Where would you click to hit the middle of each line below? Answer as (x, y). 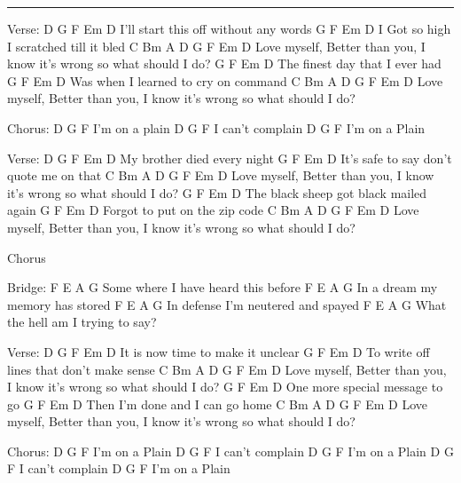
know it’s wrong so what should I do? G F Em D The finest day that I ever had (224, 63)
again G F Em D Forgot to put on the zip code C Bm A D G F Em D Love (213, 210)
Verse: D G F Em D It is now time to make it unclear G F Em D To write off (219, 351)
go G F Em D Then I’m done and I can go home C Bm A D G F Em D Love (217, 404)
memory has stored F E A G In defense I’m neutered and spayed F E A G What (227, 304)
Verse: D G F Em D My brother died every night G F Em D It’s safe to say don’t (230, 158)
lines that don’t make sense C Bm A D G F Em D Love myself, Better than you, (227, 369)
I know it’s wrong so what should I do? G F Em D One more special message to (225, 387)
